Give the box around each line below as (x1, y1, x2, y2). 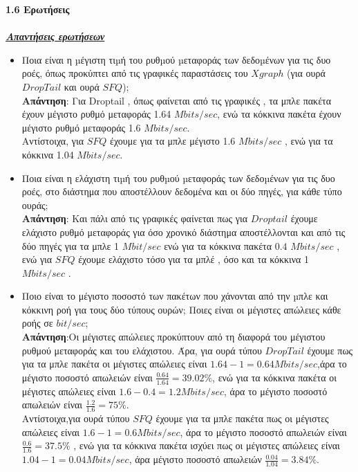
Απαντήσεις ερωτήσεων (6, 29, 105, 44)
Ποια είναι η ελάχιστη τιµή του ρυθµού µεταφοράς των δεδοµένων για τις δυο (21, 170, 335, 185)
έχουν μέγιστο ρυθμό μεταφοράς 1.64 (21, 107, 171, 121)
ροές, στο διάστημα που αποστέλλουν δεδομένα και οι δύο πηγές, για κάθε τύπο (21, 184, 342, 199)
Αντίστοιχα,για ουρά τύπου (21, 411, 130, 426)
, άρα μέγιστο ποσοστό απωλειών (129, 452, 262, 466)
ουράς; (21, 197, 48, 212)
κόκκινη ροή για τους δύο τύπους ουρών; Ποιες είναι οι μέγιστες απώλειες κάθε (21, 302, 341, 316)
